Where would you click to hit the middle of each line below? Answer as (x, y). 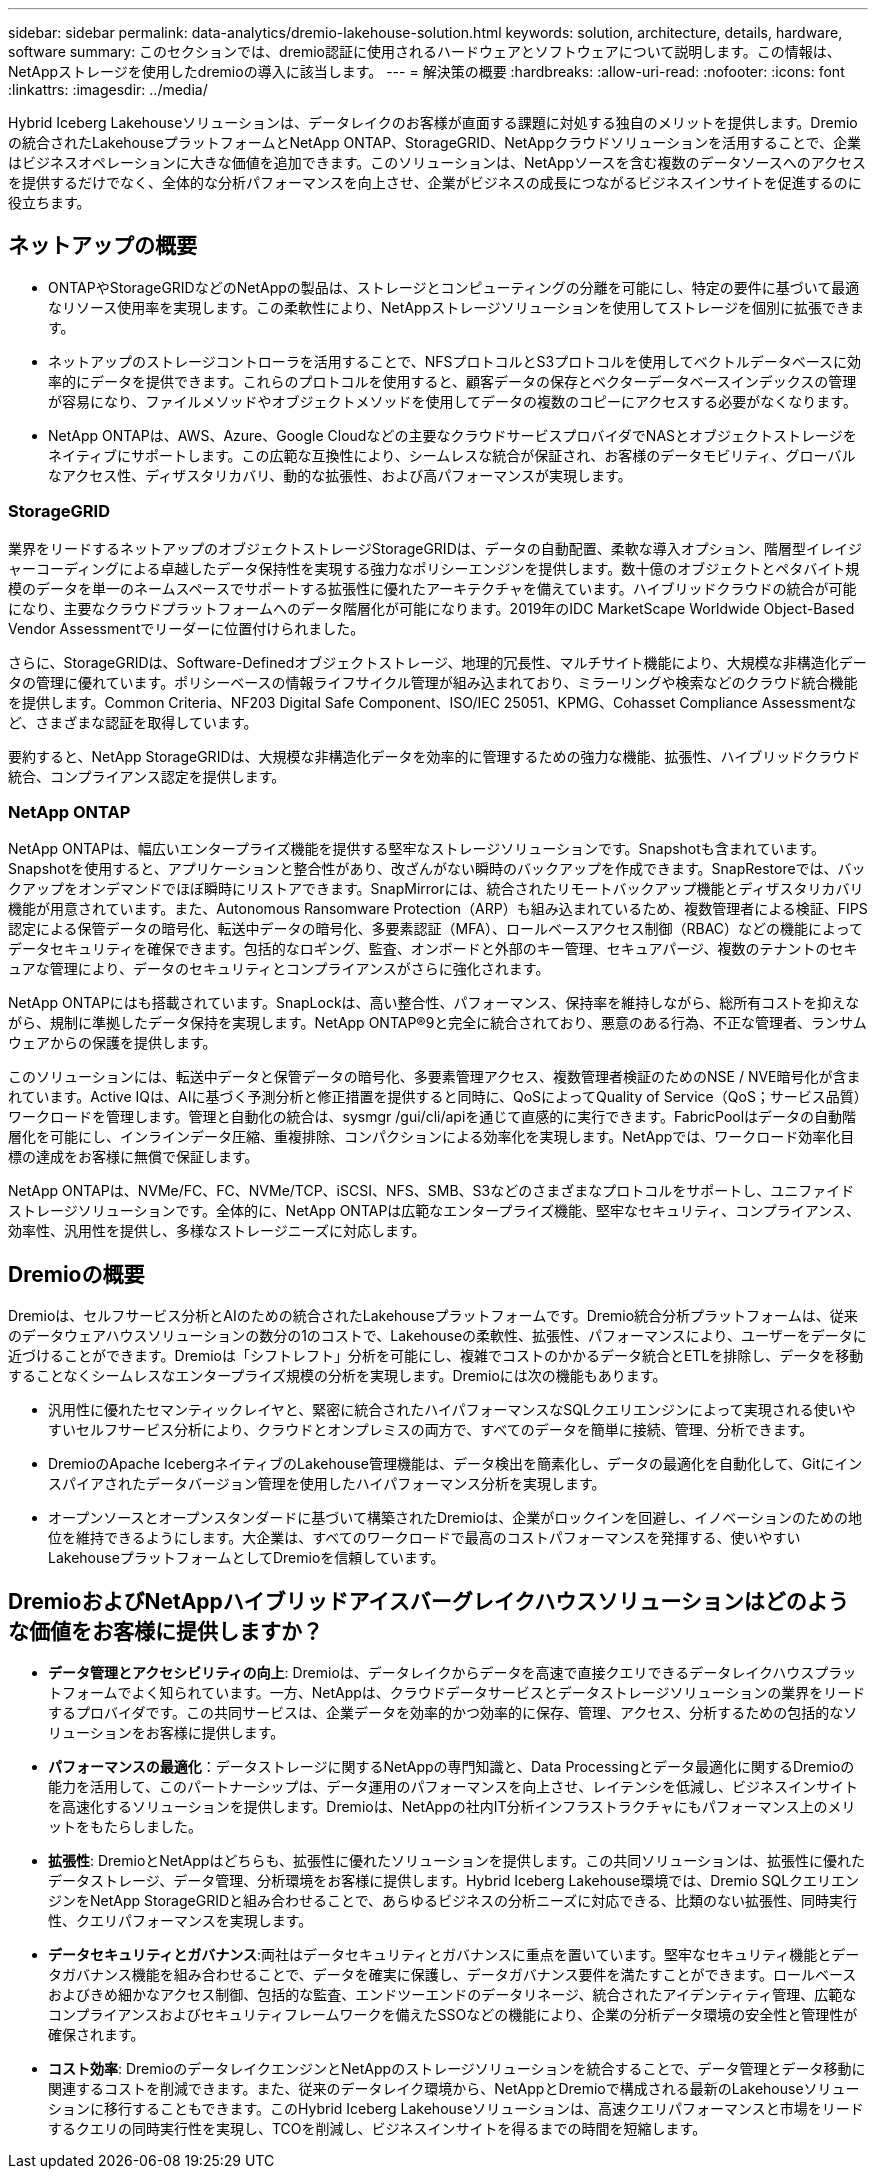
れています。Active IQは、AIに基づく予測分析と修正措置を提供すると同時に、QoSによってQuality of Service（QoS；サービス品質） (438, 1097)
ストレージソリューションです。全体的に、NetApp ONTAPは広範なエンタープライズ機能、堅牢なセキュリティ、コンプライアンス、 (434, 1211)
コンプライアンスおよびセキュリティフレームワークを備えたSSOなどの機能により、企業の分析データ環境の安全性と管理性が (453, 2015)
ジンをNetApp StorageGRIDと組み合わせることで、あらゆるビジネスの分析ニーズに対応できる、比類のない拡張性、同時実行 (453, 1901)
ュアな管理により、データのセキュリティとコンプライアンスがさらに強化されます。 (279, 969)
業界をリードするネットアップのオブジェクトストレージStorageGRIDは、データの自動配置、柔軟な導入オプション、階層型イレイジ (435, 548)
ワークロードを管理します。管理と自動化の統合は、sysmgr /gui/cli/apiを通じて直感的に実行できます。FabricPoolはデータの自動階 (432, 1117)
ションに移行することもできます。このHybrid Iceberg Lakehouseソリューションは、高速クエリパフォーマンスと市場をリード (456, 2109)
